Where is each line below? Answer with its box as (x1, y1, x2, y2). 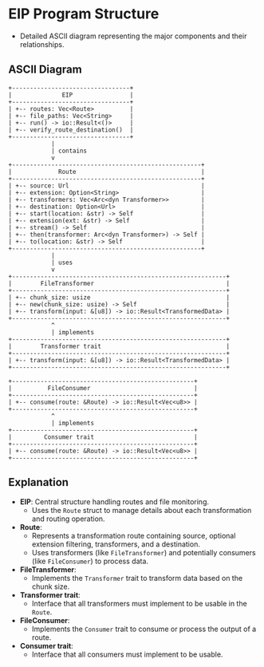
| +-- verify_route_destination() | (8, 125, 134, 134)
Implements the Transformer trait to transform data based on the (31, 573, 243, 582)
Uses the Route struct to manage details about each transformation (31, 505, 252, 515)
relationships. (19, 39, 65, 49)
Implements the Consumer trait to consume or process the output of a (31, 624, 257, 633)
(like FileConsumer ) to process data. (31, 556, 149, 566)
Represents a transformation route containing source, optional (31, 531, 236, 540)
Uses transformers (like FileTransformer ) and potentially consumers (31, 547, 257, 557)
